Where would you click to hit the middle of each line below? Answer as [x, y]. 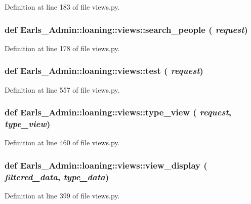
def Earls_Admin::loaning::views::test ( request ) [104, 71]
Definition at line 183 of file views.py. [62, 7]
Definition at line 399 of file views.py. [62, 196]
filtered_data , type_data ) [57, 176]
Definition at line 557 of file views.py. [62, 89]
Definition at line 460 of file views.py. [62, 142]
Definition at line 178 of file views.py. [62, 48]
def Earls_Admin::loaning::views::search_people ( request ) [126, 29]
